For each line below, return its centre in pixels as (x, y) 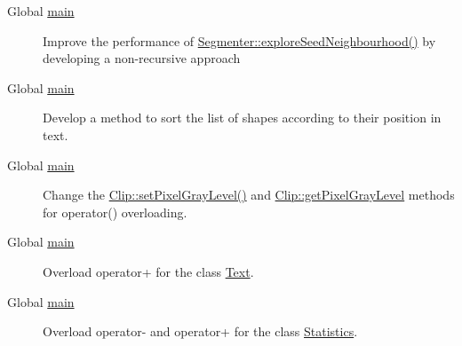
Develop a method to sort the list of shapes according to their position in (242, 118)
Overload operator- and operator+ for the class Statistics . (200, 331)
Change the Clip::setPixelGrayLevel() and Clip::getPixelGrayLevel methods (249, 195)
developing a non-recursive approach (142, 58)
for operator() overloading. (115, 212)
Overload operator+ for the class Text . (148, 271)
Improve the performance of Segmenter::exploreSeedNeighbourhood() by (239, 40)
